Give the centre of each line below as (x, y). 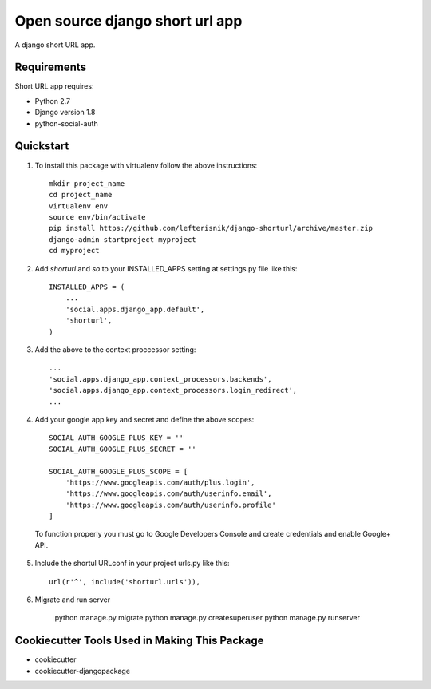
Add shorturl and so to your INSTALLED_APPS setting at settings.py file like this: (166, 268)
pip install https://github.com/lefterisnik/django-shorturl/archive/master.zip (211, 228)
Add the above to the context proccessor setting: (115, 350)
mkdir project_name (87, 183)
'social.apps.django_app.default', (135, 309)
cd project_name (81, 195)
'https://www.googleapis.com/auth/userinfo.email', (168, 494)
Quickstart (42, 147)
